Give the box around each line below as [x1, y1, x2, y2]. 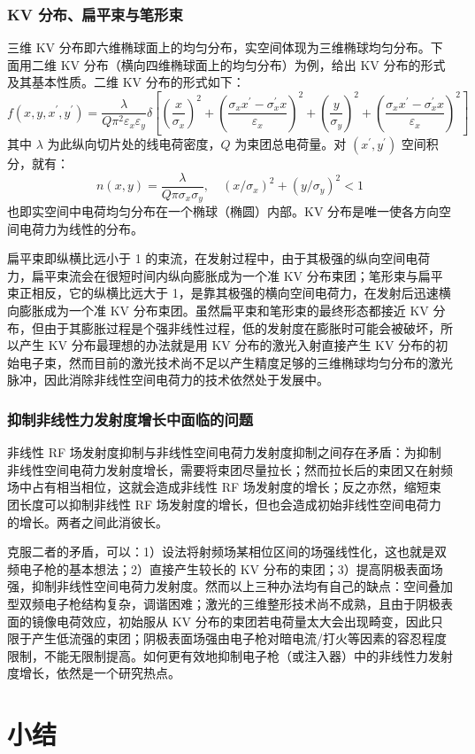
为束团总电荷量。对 [234, 135, 347, 152]
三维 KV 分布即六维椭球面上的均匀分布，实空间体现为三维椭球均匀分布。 [7, 38, 431, 57]
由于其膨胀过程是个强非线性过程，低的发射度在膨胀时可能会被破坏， [43, 318, 441, 337]
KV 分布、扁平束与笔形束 [7, 3, 183, 25]
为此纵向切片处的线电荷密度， [47, 135, 221, 152]
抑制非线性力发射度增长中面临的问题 [7, 408, 254, 430]
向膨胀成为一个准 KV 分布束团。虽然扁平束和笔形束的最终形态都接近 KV [7, 301, 429, 320]
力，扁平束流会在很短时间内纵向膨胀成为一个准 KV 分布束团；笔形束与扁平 [7, 266, 443, 284]
